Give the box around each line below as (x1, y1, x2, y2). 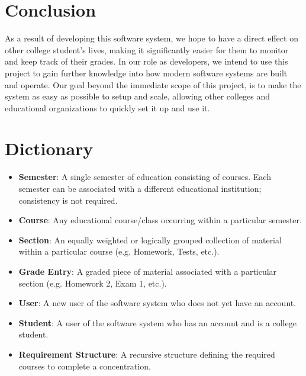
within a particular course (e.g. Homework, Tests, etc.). (18, 245, 220, 258)
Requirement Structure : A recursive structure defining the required (18, 348, 275, 360)
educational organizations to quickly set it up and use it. (5, 101, 210, 114)
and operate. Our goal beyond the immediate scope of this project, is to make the (5, 78, 301, 91)
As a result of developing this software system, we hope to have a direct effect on (5, 32, 298, 44)
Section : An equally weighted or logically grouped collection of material (18, 233, 282, 246)
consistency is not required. (18, 194, 118, 206)
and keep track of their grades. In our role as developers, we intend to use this (5, 55, 288, 68)
